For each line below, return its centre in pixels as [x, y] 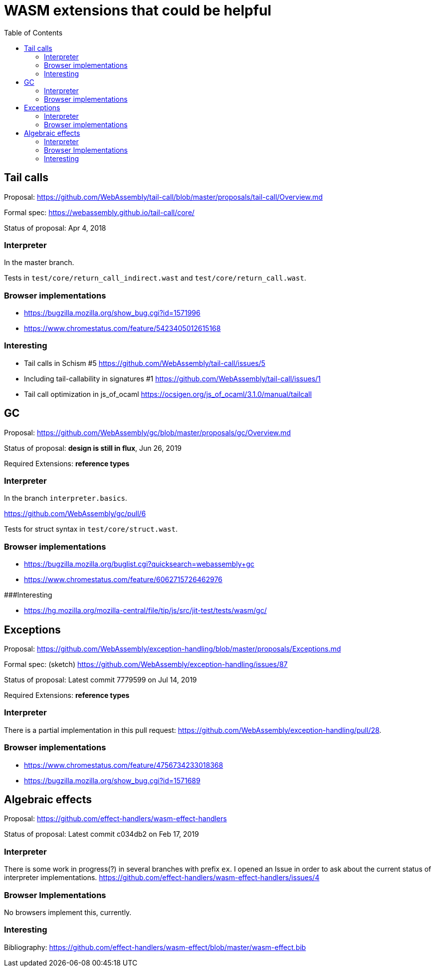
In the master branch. [39, 263]
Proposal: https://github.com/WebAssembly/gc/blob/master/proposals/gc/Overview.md [147, 432]
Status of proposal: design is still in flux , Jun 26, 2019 [93, 448]
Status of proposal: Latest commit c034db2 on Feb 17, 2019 [102, 834]
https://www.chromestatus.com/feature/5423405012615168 [122, 328]
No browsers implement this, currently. [68, 912]
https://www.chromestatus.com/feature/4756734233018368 [124, 765]
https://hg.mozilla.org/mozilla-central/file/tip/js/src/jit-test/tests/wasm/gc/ [145, 611]
